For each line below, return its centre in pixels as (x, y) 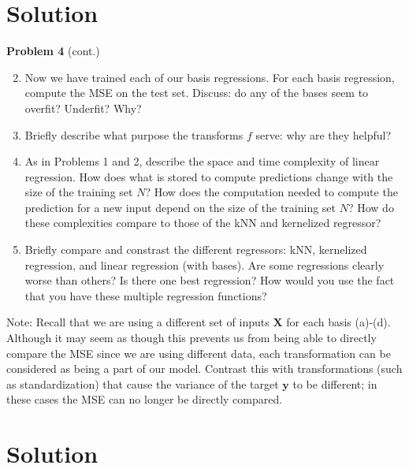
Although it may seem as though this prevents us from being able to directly (191, 338)
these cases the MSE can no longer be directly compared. (145, 399)
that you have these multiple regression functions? (146, 295)
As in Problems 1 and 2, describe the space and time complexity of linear (202, 161)
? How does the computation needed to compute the (271, 192)
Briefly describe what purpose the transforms (134, 134)
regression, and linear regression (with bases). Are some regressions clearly (204, 264)
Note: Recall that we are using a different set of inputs (138, 322)
